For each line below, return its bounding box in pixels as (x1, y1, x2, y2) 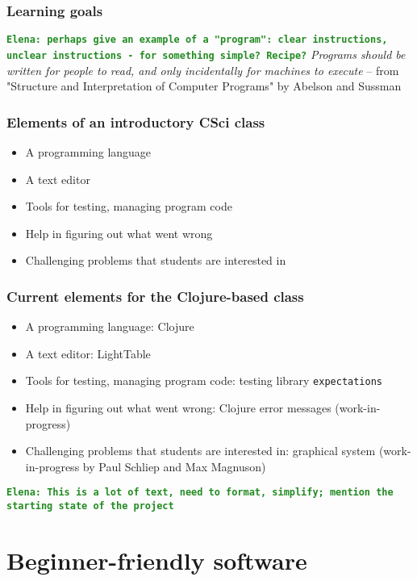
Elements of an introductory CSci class (6, 111, 265, 132)
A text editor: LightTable (25, 345, 151, 362)
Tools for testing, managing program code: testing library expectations (25, 372, 382, 389)
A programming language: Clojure (25, 318, 194, 335)
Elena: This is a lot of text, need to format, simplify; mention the (6, 487, 394, 499)
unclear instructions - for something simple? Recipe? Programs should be (6, 45, 406, 62)
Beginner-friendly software (6, 543, 307, 576)
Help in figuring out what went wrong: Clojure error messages (25, 399, 332, 416)
